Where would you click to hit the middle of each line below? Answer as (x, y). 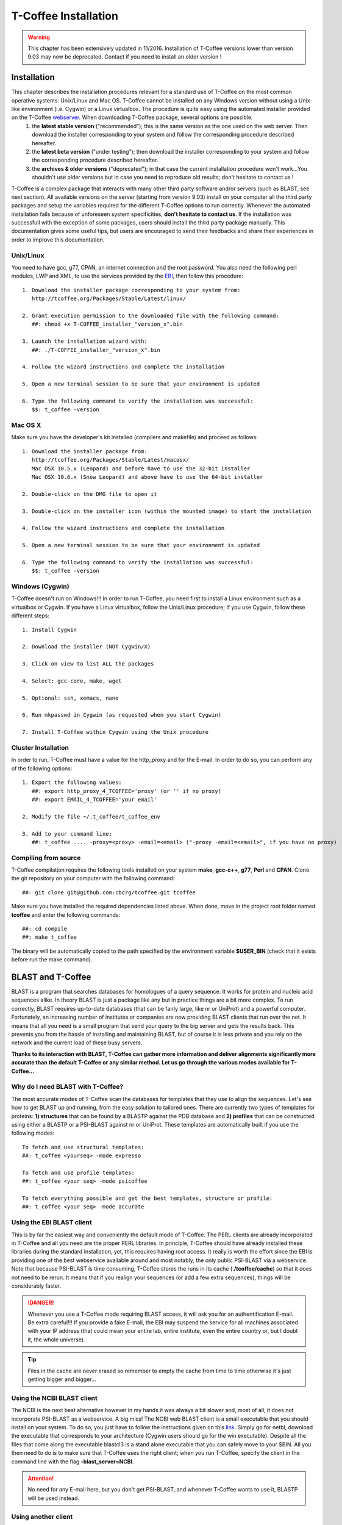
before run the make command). (52, 960)
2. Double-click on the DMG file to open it (90, 494)
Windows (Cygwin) (40, 587)
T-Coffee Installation (65, 16)
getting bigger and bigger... (62, 1379)
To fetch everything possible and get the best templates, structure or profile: (148, 1198)
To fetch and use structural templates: (83, 1147)
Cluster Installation (40, 748)
